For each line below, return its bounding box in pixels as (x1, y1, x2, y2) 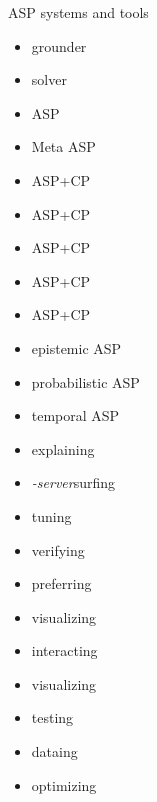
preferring (31, 573, 92, 594)
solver (31, 69, 67, 90)
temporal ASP (31, 405, 120, 426)
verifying (31, 539, 85, 560)
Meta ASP (31, 136, 96, 157)
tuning (31, 505, 72, 526)
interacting (31, 640, 98, 661)
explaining (31, 438, 95, 459)
